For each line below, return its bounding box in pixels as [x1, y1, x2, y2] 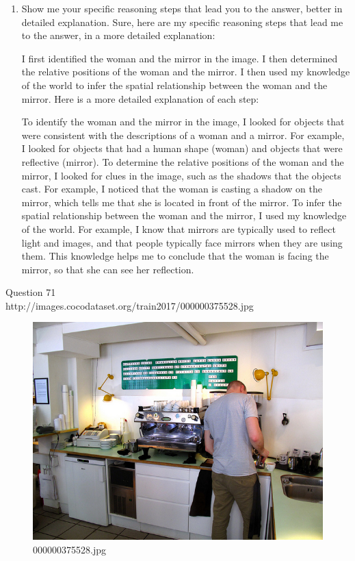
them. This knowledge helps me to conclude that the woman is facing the [21, 249, 329, 263]
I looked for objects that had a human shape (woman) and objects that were [21, 141, 343, 155]
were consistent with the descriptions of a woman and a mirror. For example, [21, 127, 345, 142]
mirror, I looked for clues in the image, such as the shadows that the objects [21, 168, 341, 182]
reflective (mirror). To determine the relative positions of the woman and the [21, 154, 344, 169]
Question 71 [5, 285, 56, 299]
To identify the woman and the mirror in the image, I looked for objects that [21, 114, 345, 129]
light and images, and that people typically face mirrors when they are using [21, 235, 343, 249]
